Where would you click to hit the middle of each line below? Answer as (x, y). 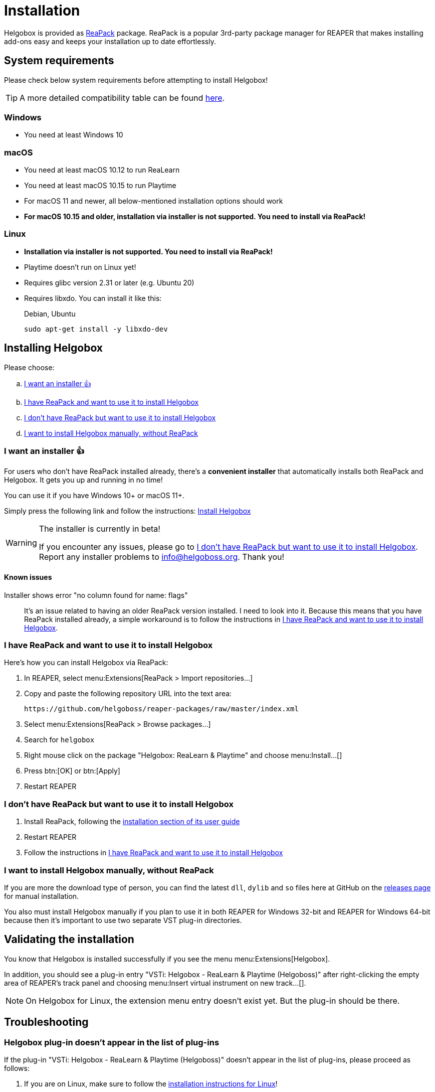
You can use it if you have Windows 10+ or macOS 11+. (94, 496)
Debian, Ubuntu (50, 314)
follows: (17, 1068)
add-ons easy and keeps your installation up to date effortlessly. (110, 41)
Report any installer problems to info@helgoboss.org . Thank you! (162, 557)
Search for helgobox (59, 740)
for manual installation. (42, 896)
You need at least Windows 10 (74, 135)
